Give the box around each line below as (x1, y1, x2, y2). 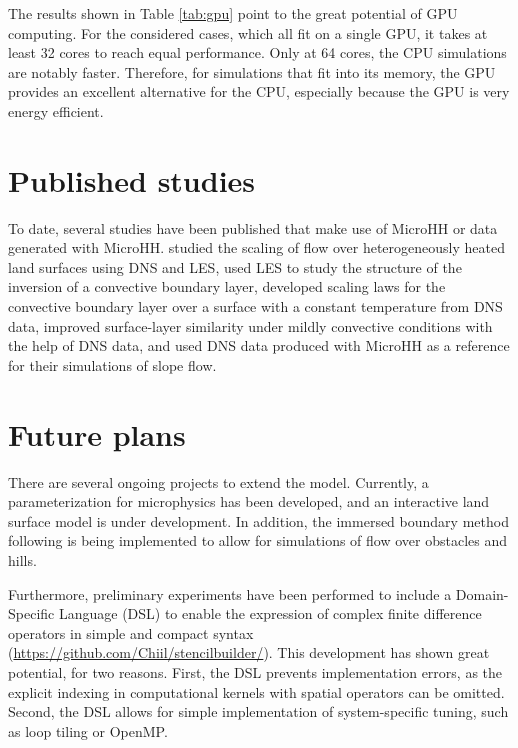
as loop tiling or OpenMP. (8, 720, 168, 741)
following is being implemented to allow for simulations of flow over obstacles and (8, 530, 508, 551)
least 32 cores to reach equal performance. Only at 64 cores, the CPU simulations (8, 42, 507, 63)
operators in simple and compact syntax (8, 622, 254, 643)
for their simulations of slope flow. (8, 354, 217, 375)
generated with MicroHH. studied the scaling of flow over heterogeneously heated (8, 237, 505, 258)
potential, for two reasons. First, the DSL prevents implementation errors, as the (8, 661, 503, 682)
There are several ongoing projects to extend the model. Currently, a (8, 471, 429, 492)
